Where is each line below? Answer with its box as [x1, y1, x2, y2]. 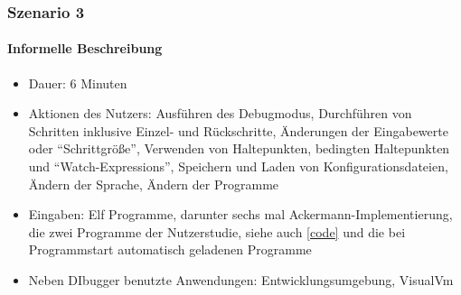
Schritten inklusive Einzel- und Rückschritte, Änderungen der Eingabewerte [28, 121, 448, 140]
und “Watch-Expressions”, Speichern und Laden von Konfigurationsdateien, [28, 157, 448, 176]
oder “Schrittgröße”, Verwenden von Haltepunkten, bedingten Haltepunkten [28, 139, 450, 158]
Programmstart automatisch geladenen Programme [28, 240, 312, 259]
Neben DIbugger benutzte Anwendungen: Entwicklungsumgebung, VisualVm [28, 270, 454, 289]
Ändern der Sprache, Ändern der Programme [28, 174, 279, 193]
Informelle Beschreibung [7, 39, 163, 58]
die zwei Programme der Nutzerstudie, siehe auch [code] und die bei [28, 222, 406, 241]
